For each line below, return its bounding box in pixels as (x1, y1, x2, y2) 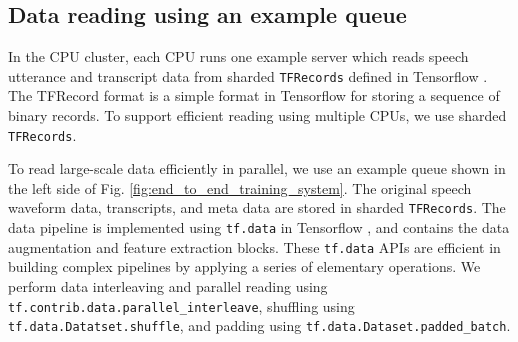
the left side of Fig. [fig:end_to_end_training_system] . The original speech (8, 177, 472, 198)
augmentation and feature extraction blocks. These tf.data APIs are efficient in (8, 236, 501, 257)
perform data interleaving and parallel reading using (8, 276, 328, 297)
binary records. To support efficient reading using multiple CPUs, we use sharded (8, 105, 507, 126)
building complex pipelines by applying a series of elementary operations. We (8, 256, 481, 277)
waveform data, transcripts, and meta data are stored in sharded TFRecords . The (8, 197, 506, 218)
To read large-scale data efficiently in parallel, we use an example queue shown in (8, 158, 506, 179)
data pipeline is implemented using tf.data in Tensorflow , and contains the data (8, 217, 510, 238)
